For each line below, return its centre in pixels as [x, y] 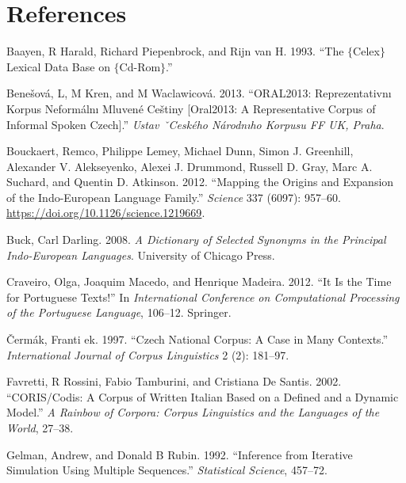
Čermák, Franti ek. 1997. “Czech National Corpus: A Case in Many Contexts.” [197, 339]
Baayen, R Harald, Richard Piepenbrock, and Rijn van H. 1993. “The [175, 51]
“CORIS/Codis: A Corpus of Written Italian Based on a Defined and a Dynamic [203, 396]
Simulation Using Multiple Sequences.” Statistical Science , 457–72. [167, 470]
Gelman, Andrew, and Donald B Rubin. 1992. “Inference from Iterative [180, 454]
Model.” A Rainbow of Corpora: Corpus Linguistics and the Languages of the [193, 412]
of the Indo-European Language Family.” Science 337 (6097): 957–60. [174, 197]
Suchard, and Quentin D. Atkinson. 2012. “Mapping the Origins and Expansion [200, 182]
